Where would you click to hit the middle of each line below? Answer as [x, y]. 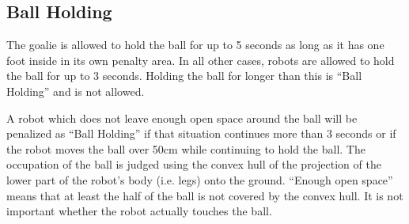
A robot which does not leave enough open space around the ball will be [182, 118]
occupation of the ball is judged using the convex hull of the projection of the [194, 164]
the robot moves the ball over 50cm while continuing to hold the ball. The [186, 148]
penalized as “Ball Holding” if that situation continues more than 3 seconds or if [201, 133]
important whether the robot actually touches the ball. [139, 211]
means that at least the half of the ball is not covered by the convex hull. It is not [205, 195]
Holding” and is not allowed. [76, 91]
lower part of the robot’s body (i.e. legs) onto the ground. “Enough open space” [200, 179]
